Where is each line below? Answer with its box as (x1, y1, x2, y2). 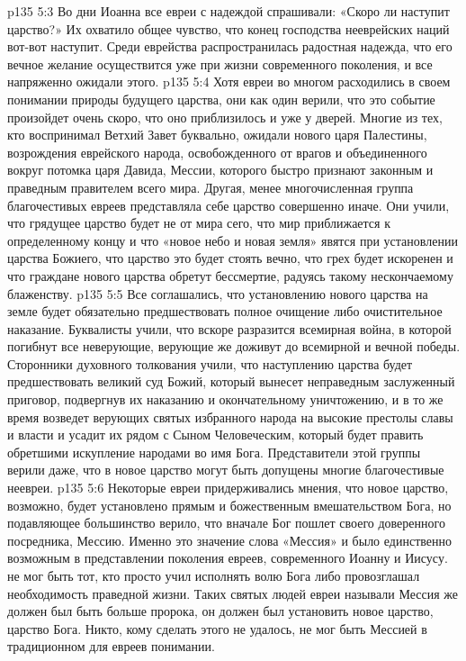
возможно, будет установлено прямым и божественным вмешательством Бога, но (7, 495, 452, 514)
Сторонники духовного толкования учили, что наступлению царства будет (7, 354, 413, 373)
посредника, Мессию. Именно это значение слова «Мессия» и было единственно (7, 530, 452, 549)
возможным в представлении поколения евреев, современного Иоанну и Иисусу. (7, 548, 448, 567)
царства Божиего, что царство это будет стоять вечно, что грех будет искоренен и (7, 249, 453, 267)
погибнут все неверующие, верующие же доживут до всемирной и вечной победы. (7, 337, 461, 356)
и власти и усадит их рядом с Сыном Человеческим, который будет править (7, 425, 424, 444)
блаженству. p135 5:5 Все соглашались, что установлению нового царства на (7, 284, 428, 303)
